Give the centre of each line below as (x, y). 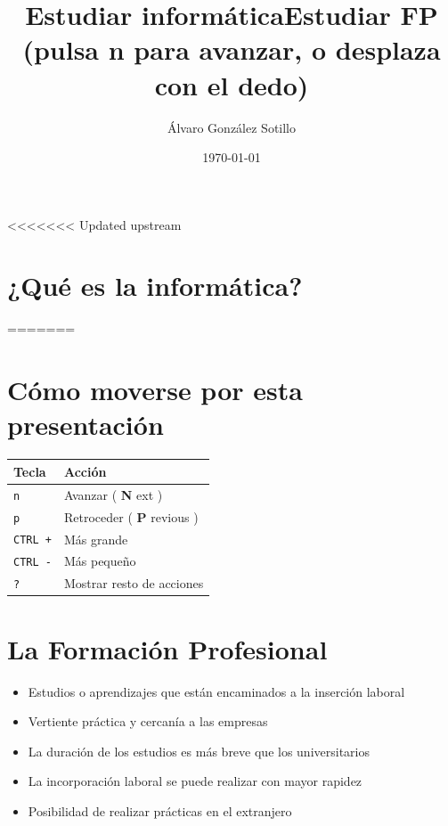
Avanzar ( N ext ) (113, 494)
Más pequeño (100, 561)
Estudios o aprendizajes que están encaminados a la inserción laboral (216, 691)
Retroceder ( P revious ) (131, 516)
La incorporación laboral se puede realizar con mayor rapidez (195, 781)
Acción (85, 471)
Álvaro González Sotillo (232, 127)
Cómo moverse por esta (155, 390)
